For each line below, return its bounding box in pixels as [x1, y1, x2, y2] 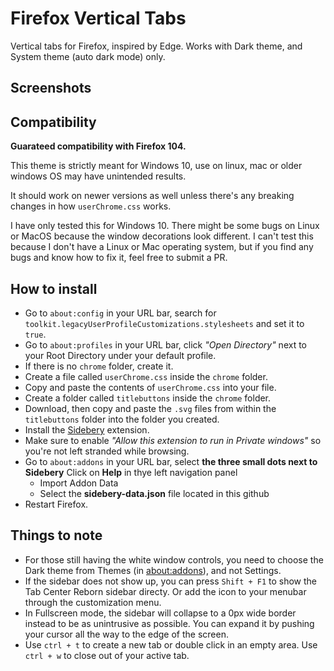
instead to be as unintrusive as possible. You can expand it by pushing [24, 617, 315, 629]
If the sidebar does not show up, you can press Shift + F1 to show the [24, 575, 318, 587]
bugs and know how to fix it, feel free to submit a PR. [10, 252, 228, 264]
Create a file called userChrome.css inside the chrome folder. [24, 370, 268, 382]
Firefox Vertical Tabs [10, 7, 187, 30]
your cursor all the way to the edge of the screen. [24, 628, 229, 640]
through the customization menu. [24, 596, 162, 608]
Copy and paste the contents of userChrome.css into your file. [24, 381, 277, 393]
